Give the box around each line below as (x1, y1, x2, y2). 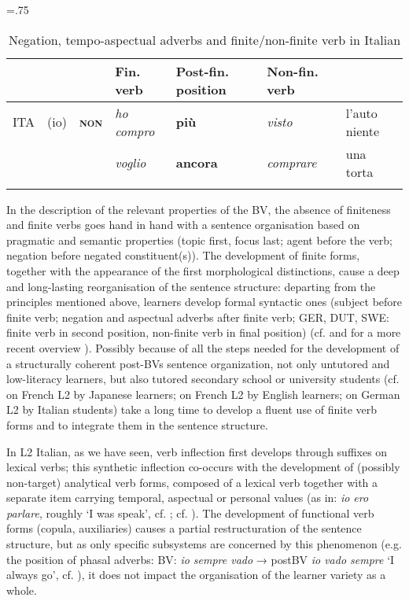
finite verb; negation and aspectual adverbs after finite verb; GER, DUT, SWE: (6, 308, 389, 325)
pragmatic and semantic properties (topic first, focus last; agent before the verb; (6, 231, 393, 248)
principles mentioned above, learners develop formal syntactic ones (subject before (6, 293, 403, 310)
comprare (267, 153, 317, 172)
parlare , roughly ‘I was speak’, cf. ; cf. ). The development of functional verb (6, 504, 374, 521)
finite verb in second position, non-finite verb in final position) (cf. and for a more (6, 324, 401, 341)
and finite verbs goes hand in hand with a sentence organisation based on (6, 216, 360, 233)
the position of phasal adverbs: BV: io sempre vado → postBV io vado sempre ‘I (6, 551, 395, 567)
